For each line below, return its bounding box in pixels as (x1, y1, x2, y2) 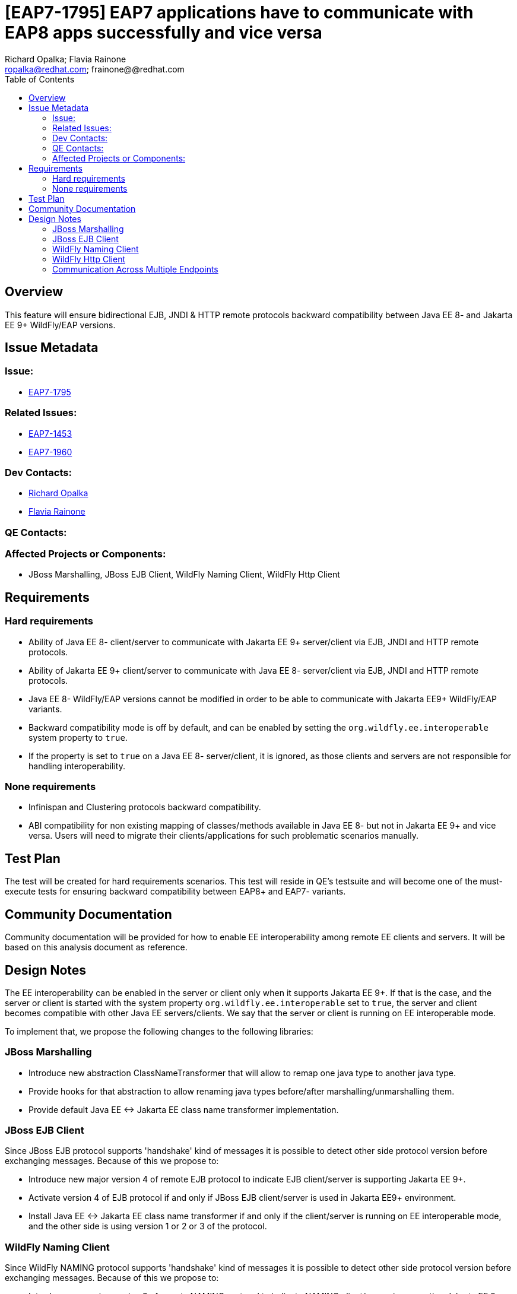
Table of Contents (5, 74, 75, 84)
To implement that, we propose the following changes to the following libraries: (5, 1026, 313, 1036)
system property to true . (28, 732, 128, 743)
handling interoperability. (28, 760, 126, 771)
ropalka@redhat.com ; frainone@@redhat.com (5, 64, 185, 74)
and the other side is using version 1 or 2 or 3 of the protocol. (28, 1221, 267, 1232)
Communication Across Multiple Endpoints (52, 264, 218, 274)
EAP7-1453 (28, 428, 72, 439)
